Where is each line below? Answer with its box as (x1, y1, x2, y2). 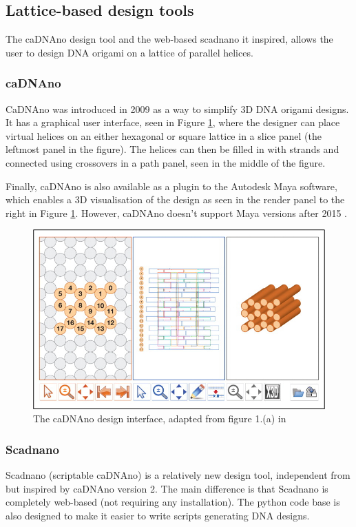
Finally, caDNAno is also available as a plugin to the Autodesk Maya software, (6, 178, 337, 193)
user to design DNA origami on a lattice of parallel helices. (6, 45, 253, 59)
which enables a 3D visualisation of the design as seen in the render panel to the (6, 192, 345, 207)
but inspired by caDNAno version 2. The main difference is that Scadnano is (6, 481, 328, 495)
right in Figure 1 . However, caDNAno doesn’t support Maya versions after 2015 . (6, 205, 348, 220)
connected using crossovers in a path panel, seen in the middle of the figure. (6, 155, 326, 169)
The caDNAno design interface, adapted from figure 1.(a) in (33, 411, 286, 426)
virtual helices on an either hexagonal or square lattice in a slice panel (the (6, 128, 322, 143)
